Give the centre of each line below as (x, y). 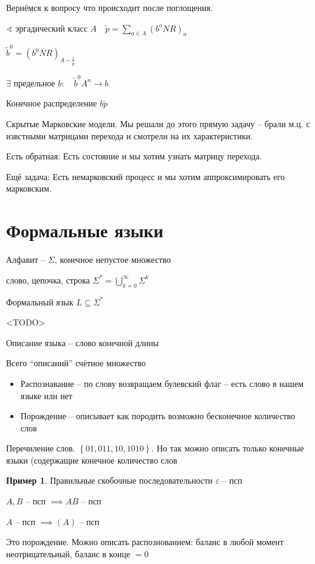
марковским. (29, 188)
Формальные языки (85, 230)
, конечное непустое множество (112, 259)
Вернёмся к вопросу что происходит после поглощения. (109, 7)
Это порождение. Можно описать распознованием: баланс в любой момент (145, 542)
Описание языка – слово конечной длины (83, 342)
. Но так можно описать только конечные (228, 448)
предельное (34, 82)
